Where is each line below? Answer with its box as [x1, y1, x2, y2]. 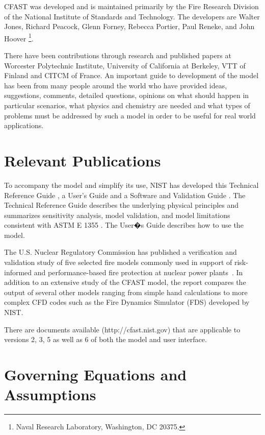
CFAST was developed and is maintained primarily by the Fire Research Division [4, 1, 259, 11]
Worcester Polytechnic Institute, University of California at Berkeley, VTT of [4, 60, 246, 70]
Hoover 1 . [4, 31, 34, 43]
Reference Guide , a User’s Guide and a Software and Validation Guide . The [4, 189, 246, 200]
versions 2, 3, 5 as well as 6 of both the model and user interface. [4, 334, 207, 345]
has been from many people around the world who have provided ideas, [4, 80, 227, 90]
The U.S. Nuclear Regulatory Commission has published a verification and [4, 247, 237, 257]
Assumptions [4, 384, 96, 405]
